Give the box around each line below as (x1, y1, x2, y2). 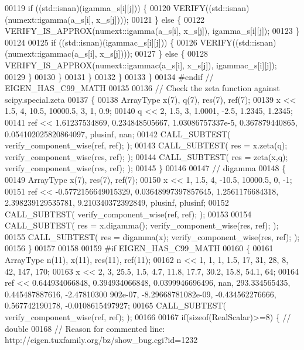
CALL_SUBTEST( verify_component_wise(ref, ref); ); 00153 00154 (5, 207, 252, 220)
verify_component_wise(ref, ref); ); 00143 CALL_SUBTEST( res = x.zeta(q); (5, 139, 288, 151)
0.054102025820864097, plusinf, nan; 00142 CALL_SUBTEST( (5, 127, 231, 140)
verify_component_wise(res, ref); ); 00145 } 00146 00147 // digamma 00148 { (5, 162, 286, 174)
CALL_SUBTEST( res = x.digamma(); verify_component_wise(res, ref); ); (5, 219, 279, 231)
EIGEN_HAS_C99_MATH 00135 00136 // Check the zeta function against (5, 82, 280, 94)
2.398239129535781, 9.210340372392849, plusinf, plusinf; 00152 (5, 196, 229, 209)
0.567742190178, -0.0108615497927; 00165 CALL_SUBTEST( (5, 299, 226, 311)
